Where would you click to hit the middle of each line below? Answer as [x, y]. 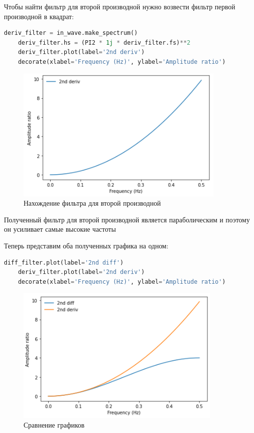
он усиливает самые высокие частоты [60, 229]
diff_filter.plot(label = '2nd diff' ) [64, 262]
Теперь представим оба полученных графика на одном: [86, 245]
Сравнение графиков [54, 424]
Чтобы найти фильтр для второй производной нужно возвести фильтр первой [120, 6]
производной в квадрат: [39, 16]
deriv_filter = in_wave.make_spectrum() [71, 33]
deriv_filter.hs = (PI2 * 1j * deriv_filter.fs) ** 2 [104, 42]
